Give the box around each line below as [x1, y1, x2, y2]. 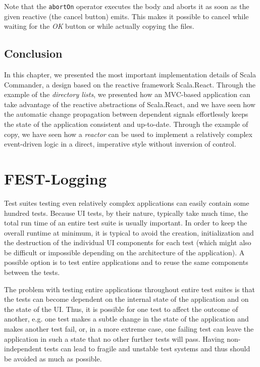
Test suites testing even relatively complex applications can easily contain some [4, 197, 249, 208]
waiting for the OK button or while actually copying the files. [4, 21, 194, 31]
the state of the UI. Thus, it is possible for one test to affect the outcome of [4, 303, 238, 314]
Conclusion [4, 45, 63, 61]
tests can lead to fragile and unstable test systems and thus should [44, 343, 250, 354]
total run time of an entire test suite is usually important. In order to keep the [4, 217, 247, 228]
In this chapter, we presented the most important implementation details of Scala [4, 69, 256, 80]
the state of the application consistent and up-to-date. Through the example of [4, 119, 248, 129]
